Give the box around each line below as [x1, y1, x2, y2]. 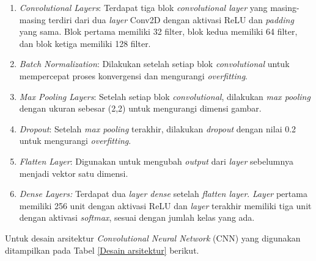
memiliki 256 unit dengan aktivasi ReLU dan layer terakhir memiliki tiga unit [19, 199, 312, 212]
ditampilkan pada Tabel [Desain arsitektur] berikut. [5, 243, 199, 256]
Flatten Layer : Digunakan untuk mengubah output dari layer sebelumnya [19, 154, 293, 167]
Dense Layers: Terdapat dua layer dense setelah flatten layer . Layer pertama [19, 187, 307, 200]
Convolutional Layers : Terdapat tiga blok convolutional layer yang [19, 1, 268, 13]
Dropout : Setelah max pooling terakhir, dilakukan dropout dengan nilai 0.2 [19, 122, 296, 135]
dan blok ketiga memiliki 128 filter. [19, 37, 151, 49]
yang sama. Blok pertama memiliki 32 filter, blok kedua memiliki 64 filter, [19, 25, 298, 38]
